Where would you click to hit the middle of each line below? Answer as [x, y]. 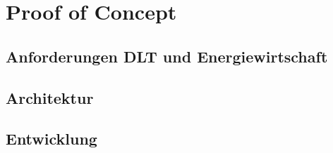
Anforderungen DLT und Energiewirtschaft [167, 56]
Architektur [50, 97]
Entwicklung [52, 139]
